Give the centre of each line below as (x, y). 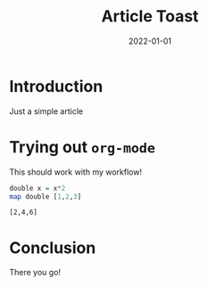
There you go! (35, 273)
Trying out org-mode (83, 147)
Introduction (56, 86)
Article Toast (150, 16)
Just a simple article (46, 111)
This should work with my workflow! (76, 172)
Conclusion (53, 248)
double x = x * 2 (37, 188)
